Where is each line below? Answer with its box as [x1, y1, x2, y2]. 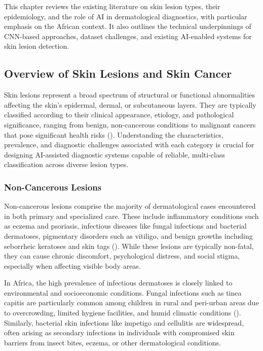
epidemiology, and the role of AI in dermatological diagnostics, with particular [4, 11, 247, 21]
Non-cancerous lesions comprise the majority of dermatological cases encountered [4, 201, 256, 211]
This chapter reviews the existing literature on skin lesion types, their [4, 1, 220, 11]
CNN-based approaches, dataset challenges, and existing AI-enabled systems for [4, 30, 252, 41]
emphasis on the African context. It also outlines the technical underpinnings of [4, 21, 251, 31]
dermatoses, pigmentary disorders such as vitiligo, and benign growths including [4, 230, 253, 241]
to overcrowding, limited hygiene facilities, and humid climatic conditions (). [4, 307, 241, 318]
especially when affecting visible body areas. [4, 260, 141, 271]
